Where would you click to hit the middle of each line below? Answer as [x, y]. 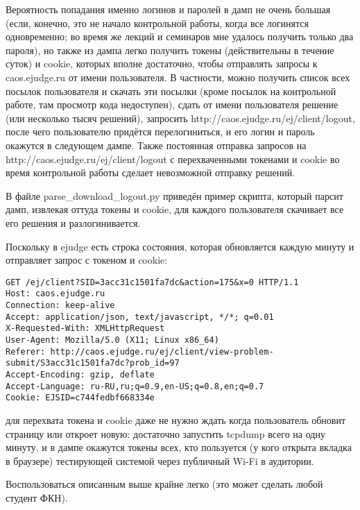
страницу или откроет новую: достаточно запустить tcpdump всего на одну [165, 433]
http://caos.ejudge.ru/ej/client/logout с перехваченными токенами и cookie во [173, 159]
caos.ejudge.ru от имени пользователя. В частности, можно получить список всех [178, 77]
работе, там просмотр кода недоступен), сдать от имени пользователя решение [172, 104]
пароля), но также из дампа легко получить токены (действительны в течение [170, 50]
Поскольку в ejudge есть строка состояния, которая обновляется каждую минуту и [180, 246]
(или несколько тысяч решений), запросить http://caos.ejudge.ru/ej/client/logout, [180, 118]
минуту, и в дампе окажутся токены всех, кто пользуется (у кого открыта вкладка [179, 447]
